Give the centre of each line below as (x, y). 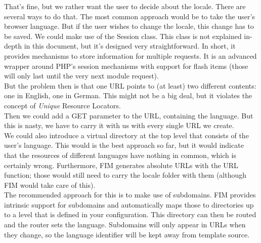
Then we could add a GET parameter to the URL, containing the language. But (129, 115)
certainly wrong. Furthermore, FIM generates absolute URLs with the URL (121, 165)
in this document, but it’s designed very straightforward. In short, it (130, 46)
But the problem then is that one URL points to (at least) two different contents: (130, 85)
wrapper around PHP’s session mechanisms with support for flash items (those (126, 66)
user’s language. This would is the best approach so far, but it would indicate (124, 145)
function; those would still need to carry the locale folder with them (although (125, 175)
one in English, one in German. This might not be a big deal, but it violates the (128, 95)
